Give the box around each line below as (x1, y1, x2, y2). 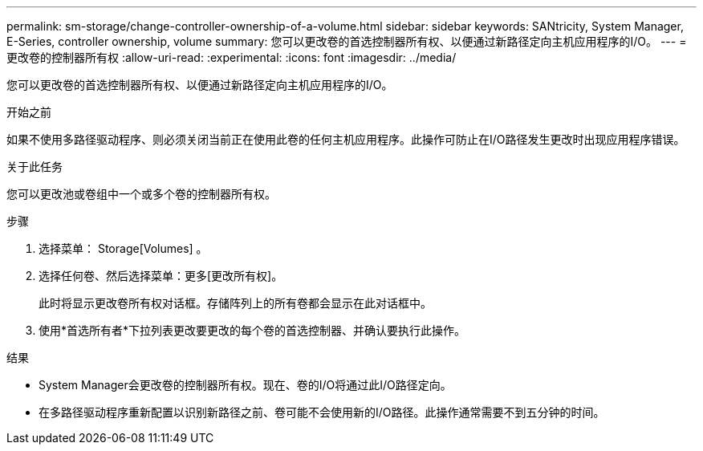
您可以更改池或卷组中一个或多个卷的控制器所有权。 (6, 187, 276, 201)
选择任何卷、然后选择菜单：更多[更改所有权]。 (39, 269, 283, 282)
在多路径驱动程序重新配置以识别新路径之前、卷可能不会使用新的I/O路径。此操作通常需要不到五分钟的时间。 (39, 405, 605, 419)
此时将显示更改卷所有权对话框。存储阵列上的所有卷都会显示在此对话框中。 (39, 296, 432, 310)
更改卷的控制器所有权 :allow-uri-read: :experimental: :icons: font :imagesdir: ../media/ (6, 51, 457, 64)
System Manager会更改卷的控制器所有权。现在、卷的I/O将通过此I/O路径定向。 (39, 378, 452, 392)
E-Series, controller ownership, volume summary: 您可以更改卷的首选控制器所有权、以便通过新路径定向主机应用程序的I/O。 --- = (6, 35, 687, 48)
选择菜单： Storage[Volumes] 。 (39, 242, 208, 255)
